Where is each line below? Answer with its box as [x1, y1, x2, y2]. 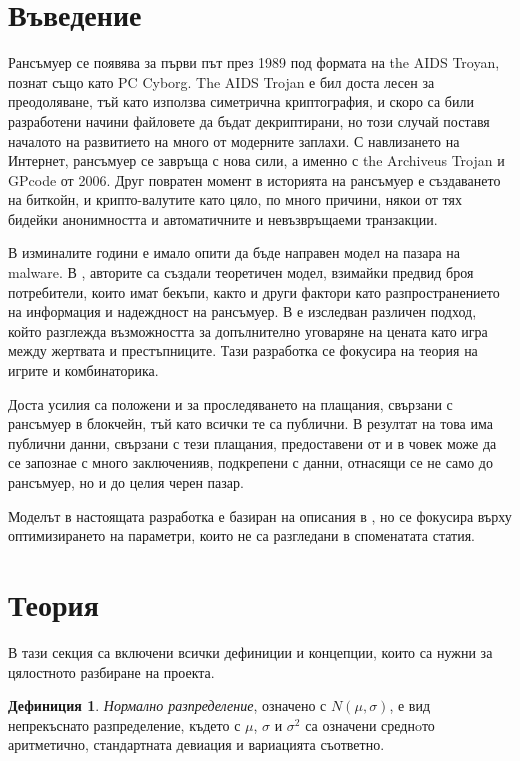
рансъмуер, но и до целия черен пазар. [8, 472, 244, 492]
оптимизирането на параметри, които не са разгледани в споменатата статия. [8, 525, 476, 546]
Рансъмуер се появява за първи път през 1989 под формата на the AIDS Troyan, [8, 52, 500, 73]
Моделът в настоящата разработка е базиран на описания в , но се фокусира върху [8, 505, 512, 526]
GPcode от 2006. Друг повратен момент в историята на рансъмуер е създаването [8, 169, 501, 190]
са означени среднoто [305, 714, 435, 735]
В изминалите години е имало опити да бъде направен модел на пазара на [8, 242, 461, 263]
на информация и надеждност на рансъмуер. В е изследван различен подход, [8, 301, 477, 322]
